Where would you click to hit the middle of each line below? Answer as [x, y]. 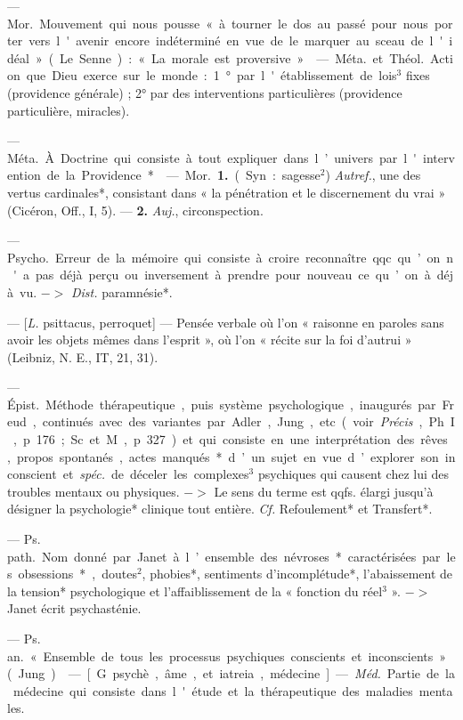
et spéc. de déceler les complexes [156, 474]
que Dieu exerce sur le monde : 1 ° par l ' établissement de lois [211, 75]
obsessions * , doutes [77, 574]
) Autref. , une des [373, 175]
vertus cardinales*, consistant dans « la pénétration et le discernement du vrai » [227, 192]
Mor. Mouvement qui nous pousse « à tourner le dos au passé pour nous [218, 23]
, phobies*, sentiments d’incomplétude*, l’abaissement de [297, 574]
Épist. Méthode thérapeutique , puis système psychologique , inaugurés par [222, 404]
